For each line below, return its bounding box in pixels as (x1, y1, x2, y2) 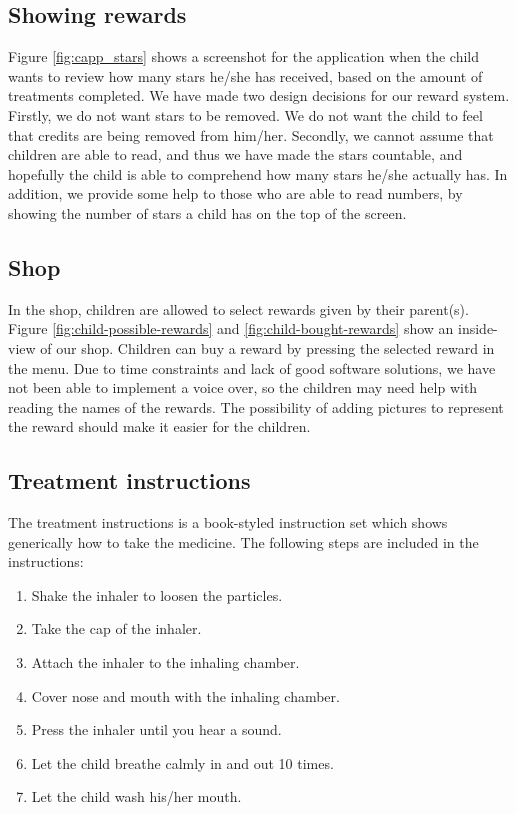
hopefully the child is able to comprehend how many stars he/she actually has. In (8, 163, 508, 184)
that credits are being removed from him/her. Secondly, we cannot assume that (8, 124, 494, 145)
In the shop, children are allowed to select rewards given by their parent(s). (8, 298, 469, 319)
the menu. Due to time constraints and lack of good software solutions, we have (8, 357, 496, 378)
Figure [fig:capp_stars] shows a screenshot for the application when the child (8, 46, 479, 67)
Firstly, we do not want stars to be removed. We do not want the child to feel (8, 104, 483, 125)
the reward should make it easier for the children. (8, 416, 311, 437)
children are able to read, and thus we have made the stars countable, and (8, 144, 463, 165)
